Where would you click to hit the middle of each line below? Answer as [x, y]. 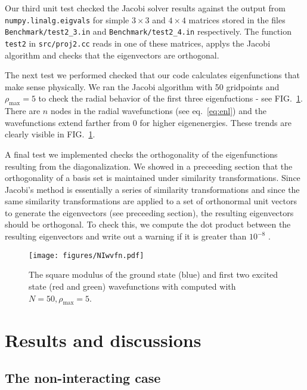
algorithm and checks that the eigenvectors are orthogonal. [112, 55]
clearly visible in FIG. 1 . [50, 134]
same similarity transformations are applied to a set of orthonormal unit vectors [151, 201]
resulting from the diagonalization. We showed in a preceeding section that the [149, 166]
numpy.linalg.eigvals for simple [67, 19]
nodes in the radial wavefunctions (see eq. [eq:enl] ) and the [158, 111]
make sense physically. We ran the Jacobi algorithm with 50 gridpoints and [142, 86]
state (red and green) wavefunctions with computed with [132, 286]
